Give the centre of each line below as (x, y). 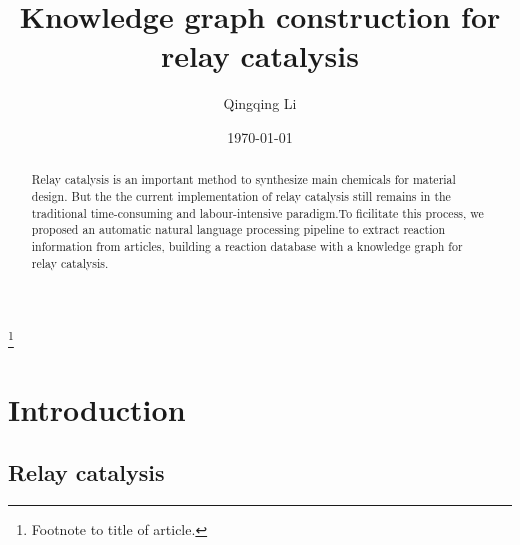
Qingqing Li (260, 103)
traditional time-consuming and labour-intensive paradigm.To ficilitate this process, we (257, 212)
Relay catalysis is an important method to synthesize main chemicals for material (243, 179)
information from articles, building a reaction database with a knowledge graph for (247, 245)
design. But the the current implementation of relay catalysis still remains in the (241, 195)
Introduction (97, 408)
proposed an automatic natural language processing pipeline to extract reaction (238, 229)
